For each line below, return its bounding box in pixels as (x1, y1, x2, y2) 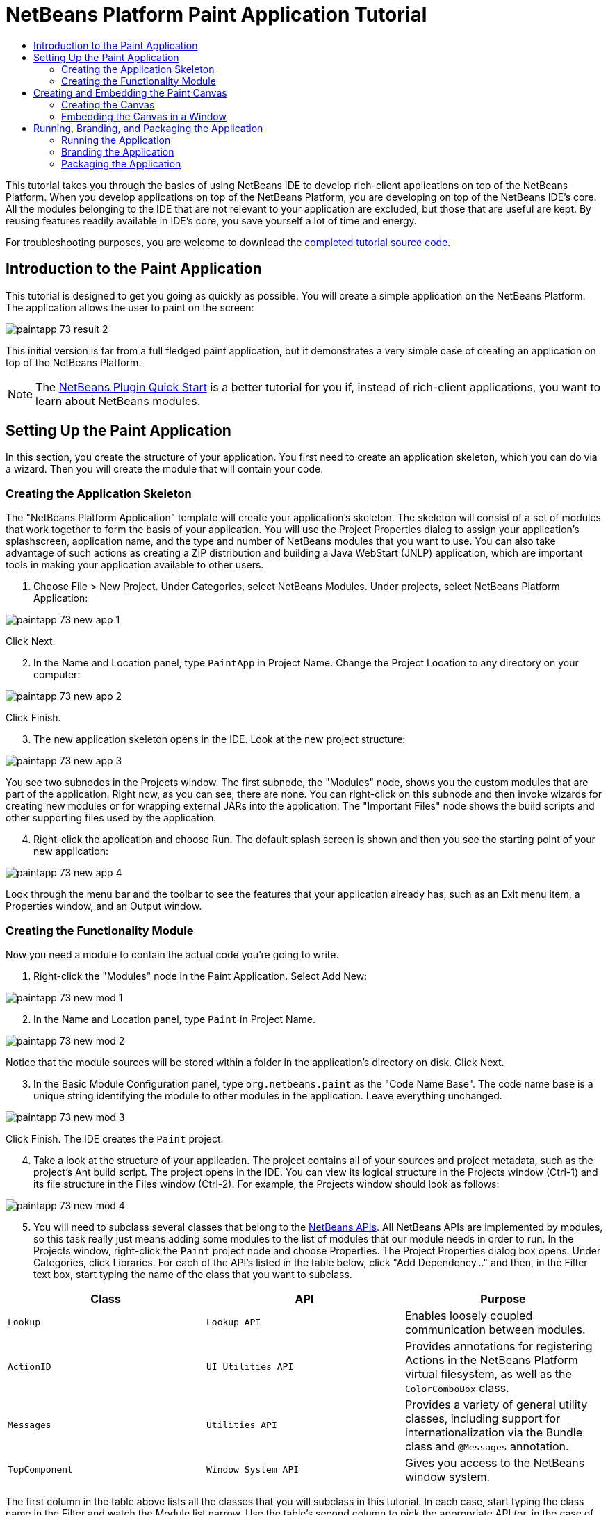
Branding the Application (61, 145, 174, 158)
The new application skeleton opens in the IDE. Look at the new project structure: (33, 733, 406, 746)
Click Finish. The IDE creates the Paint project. (6, 1132, 224, 1145)
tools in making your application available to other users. (6, 559, 264, 571)
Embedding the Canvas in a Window (61, 110, 227, 122)
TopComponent (8, 1464, 73, 1475)
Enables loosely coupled (404, 1308, 533, 1322)
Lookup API (206, 1317, 261, 1328)
